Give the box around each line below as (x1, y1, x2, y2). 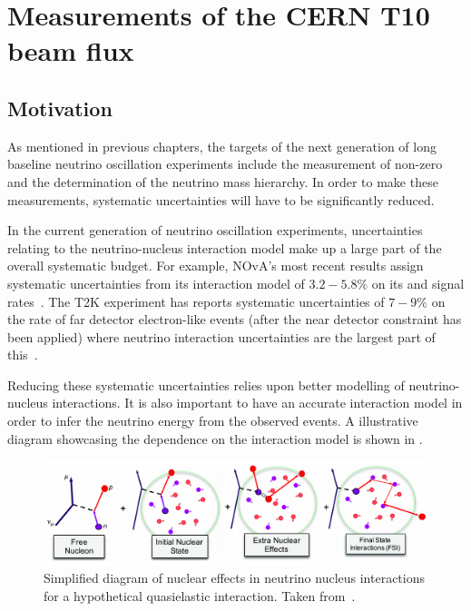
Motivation (7, 94, 113, 122)
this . (7, 345, 38, 364)
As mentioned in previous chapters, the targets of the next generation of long (7, 136, 437, 155)
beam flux (7, 32, 134, 69)
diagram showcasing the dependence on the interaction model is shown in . (7, 429, 423, 448)
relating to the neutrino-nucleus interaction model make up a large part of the (7, 238, 442, 257)
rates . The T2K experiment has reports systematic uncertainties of (7, 291, 385, 310)
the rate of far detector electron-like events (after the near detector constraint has (7, 310, 462, 329)
